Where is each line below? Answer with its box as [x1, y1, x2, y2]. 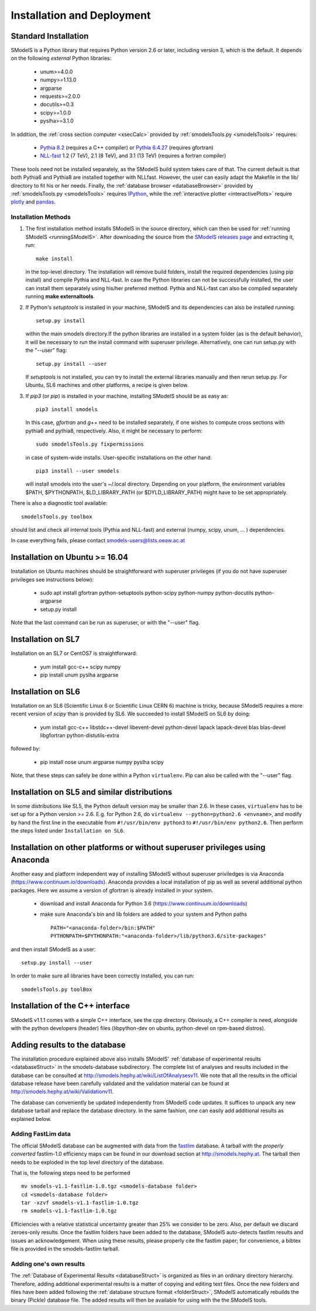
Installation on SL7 [11, 634, 80, 644]
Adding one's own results [11, 1259, 85, 1268]
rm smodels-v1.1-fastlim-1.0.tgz [21, 1208, 117, 1214]
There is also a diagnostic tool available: [11, 500, 108, 507]
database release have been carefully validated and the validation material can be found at [11, 1080, 229, 1087]
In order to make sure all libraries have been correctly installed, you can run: [11, 972, 194, 979]
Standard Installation [11, 31, 89, 41]
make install [36, 255, 73, 262]
